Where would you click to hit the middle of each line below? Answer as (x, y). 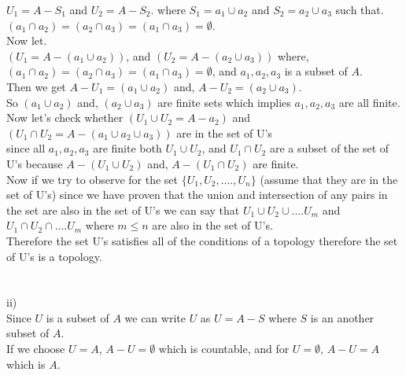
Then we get (36, 86)
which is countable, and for (224, 349)
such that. (360, 9)
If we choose (36, 349)
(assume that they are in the (329, 179)
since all (26, 148)
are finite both (127, 148)
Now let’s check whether (65, 118)
